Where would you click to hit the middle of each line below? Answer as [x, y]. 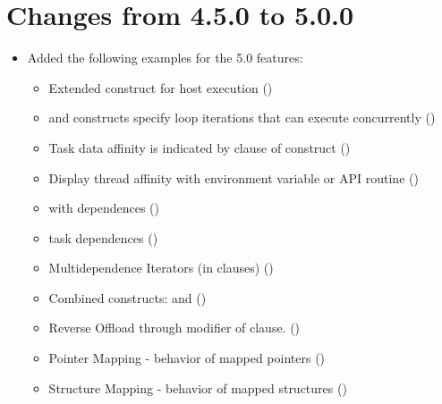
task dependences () [103, 237]
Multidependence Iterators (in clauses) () [161, 268]
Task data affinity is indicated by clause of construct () [200, 147]
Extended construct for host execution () [161, 87]
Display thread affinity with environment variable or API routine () [234, 177]
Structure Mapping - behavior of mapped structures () [198, 387]
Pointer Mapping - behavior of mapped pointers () [187, 358]
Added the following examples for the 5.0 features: [165, 58]
